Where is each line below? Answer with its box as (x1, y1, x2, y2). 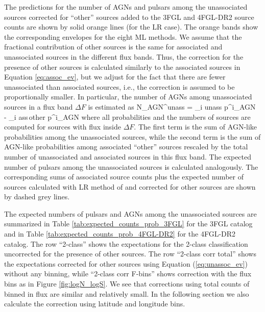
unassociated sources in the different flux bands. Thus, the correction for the (4, 51, 244, 62)
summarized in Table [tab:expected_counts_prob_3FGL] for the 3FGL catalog (4, 218, 253, 229)
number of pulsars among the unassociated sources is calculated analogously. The (4, 161, 258, 172)
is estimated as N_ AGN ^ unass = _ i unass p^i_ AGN (88, 101, 256, 112)
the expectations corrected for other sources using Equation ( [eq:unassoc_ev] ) (4, 258, 248, 269)
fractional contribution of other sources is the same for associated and (4, 41, 223, 52)
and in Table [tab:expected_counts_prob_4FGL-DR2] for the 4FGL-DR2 (4, 228, 236, 239)
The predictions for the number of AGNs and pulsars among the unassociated (4, 2, 248, 12)
